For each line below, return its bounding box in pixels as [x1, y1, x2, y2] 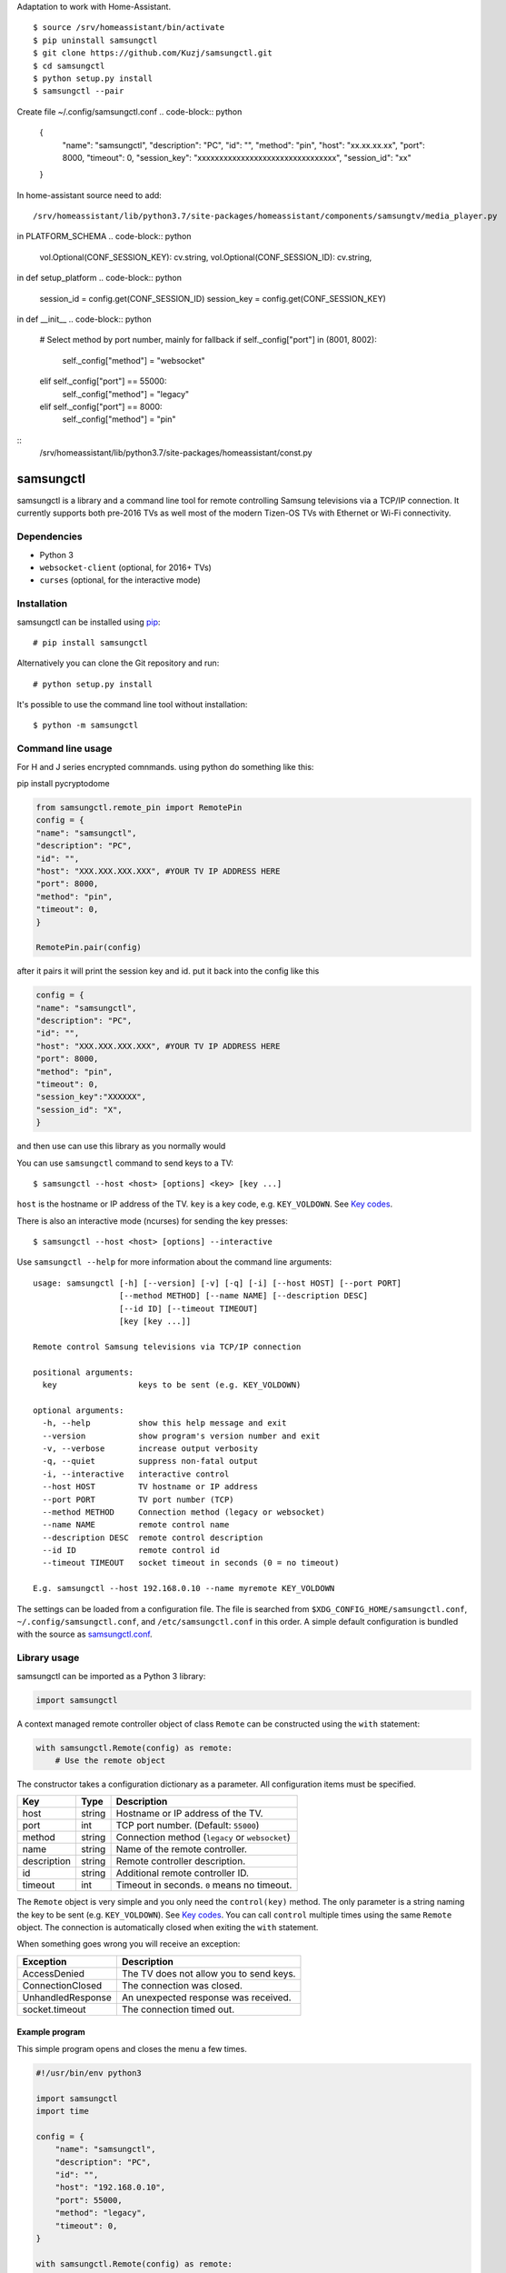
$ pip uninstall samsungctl [33, 35, 158, 45]
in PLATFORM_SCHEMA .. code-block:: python [16, 231, 192, 242]
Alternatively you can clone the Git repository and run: [16, 657, 220, 668]
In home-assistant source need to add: [16, 189, 163, 200]
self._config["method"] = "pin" [62, 414, 176, 425]
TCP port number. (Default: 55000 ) [115, 1819, 260, 1832]
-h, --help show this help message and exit [42, 1418, 287, 1428]
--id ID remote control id [42, 1546, 220, 1556]
